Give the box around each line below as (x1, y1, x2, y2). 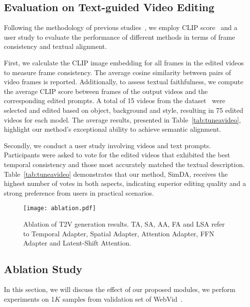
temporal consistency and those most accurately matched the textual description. (4, 159, 245, 169)
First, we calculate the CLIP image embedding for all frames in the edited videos (4, 57, 244, 67)
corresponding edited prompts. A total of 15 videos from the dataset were (4, 95, 225, 106)
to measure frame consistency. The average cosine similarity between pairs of (4, 67, 231, 77)
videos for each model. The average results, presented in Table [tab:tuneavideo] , (4, 114, 241, 124)
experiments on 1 (4, 293, 55, 304)
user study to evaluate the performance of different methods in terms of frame (4, 31, 235, 42)
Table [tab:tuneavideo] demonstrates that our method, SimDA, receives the (4, 169, 228, 179)
